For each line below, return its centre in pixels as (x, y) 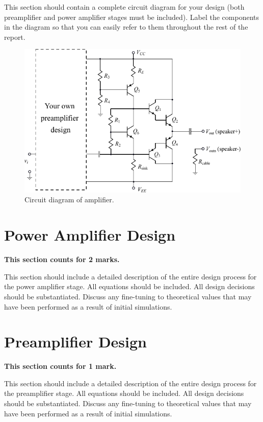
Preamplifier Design (76, 342)
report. (15, 37)
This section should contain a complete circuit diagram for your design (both (124, 7)
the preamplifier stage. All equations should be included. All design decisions (124, 393)
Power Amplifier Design (90, 235)
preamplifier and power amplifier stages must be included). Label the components (131, 17)
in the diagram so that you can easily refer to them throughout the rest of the (126, 27)
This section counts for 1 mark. (60, 366)
